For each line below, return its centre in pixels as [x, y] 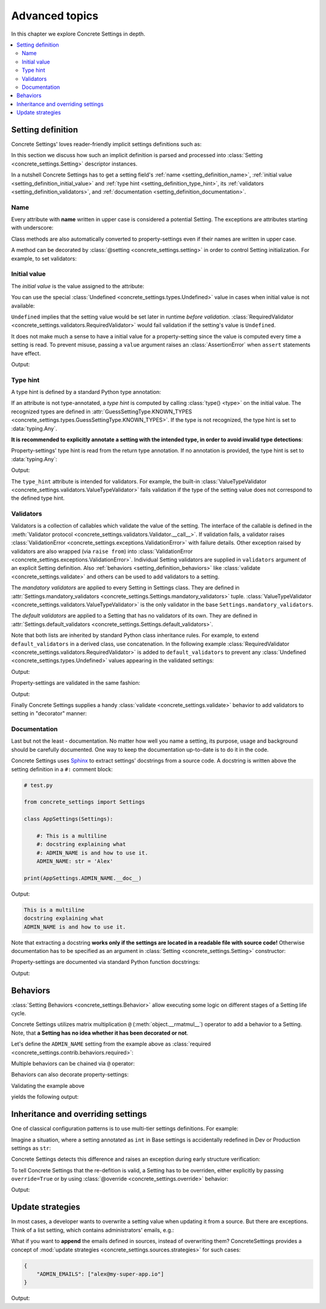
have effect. [26, 353]
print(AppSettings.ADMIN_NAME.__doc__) [83, 878]
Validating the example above [48, 1085]
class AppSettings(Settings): [69, 819]
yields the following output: [45, 1097]
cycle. [19, 1013]
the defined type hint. [38, 498]
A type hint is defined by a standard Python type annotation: [86, 392]
